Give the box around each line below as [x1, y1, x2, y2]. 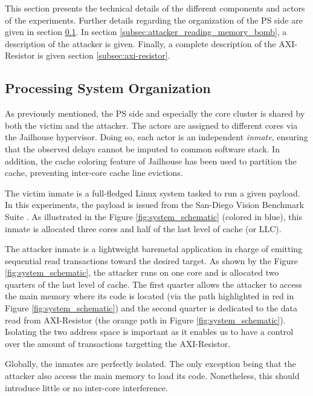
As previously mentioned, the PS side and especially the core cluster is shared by [5, 107, 305, 120]
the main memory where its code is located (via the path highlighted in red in [5, 290, 294, 302]
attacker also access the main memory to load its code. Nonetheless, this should [5, 369, 300, 382]
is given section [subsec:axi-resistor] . [37, 49, 170, 62]
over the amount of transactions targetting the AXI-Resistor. [5, 337, 231, 349]
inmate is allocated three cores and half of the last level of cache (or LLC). [5, 222, 282, 235]
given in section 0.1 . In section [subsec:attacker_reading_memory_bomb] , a [5, 25, 287, 38]
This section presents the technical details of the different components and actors [5, 2, 305, 14]
